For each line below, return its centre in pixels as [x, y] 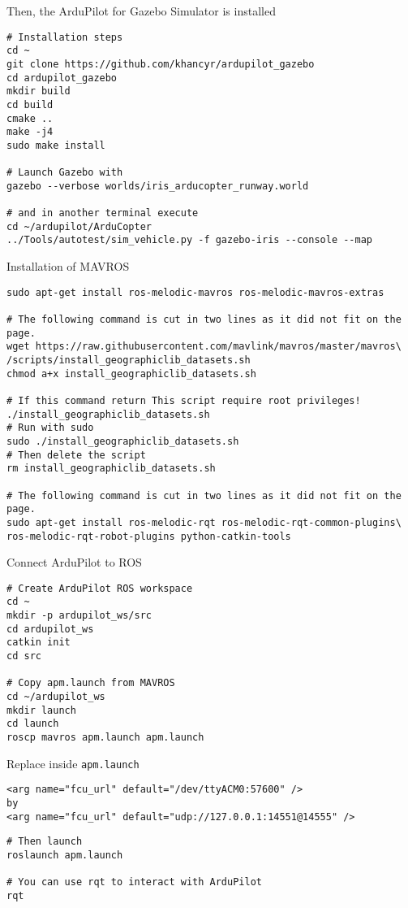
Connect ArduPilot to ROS [74, 562]
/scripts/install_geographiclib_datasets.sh [129, 360]
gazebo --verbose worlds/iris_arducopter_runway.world [158, 186]
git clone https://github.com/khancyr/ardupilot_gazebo [161, 64]
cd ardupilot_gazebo [62, 78]
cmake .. [30, 118]
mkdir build [39, 91]
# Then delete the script [76, 455]
